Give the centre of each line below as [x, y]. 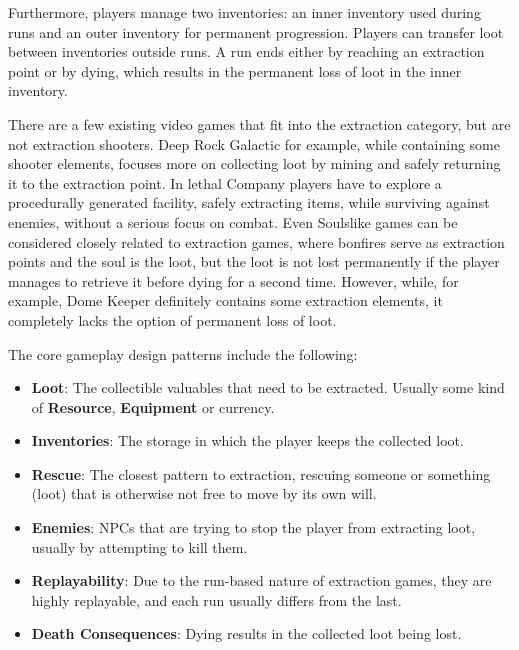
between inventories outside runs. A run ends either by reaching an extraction [246, 51]
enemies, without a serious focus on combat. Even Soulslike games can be [233, 221]
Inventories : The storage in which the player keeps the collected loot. [247, 440]
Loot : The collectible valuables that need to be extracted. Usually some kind [268, 387]
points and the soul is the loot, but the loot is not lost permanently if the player [254, 261]
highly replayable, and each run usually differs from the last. [216, 599]
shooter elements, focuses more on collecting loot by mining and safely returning [254, 163]
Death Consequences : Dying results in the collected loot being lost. [246, 633]
